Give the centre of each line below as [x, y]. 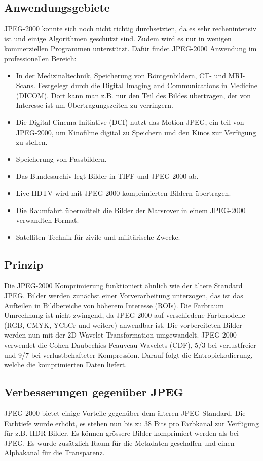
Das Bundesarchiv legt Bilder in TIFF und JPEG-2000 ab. [107, 176]
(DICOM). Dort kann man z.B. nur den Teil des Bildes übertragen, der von [133, 95]
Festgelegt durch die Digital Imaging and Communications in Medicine [148, 85]
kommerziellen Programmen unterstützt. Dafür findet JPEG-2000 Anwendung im [130, 48]
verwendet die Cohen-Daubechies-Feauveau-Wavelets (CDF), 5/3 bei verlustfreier [130, 345]
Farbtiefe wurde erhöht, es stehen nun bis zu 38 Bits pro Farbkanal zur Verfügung [131, 423]
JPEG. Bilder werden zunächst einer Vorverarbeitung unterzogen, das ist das [124, 295]
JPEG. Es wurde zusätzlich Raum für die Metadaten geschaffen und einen [119, 443]
